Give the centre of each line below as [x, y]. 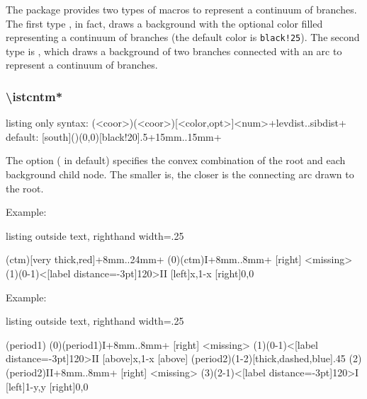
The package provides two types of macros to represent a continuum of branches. [181, 9]
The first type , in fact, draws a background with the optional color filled [164, 23]
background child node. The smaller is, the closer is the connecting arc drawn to [180, 174]
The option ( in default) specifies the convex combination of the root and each [176, 160]
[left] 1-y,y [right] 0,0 [47, 386]
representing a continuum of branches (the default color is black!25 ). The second [183, 37]
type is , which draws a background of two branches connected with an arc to [174, 51]
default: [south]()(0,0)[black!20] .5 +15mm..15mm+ [114, 136]
